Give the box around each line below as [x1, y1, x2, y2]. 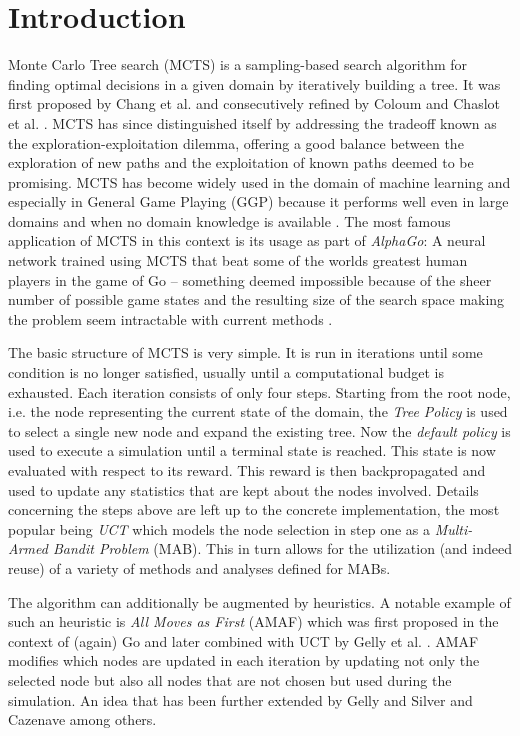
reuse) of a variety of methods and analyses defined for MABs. [8, 557, 391, 578]
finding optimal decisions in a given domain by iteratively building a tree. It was [8, 73, 501, 94]
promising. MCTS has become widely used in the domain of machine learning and [8, 171, 511, 192]
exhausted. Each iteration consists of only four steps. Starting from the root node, [8, 381, 511, 402]
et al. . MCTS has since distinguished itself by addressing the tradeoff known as [8, 112, 497, 133]
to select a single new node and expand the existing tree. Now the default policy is [8, 420, 511, 441]
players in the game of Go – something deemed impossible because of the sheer [8, 269, 492, 290]
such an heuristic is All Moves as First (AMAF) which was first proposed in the [8, 611, 499, 632]
